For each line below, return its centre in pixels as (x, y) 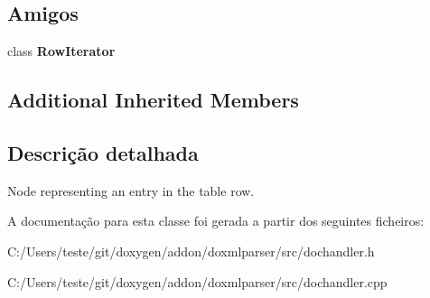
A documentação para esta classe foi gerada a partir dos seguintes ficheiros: (216, 221)
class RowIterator (61, 51)
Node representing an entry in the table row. (131, 190)
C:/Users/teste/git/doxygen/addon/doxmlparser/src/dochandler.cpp (197, 281)
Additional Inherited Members (153, 100)
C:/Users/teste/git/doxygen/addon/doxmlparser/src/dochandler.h (191, 251)
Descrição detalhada (103, 152)
